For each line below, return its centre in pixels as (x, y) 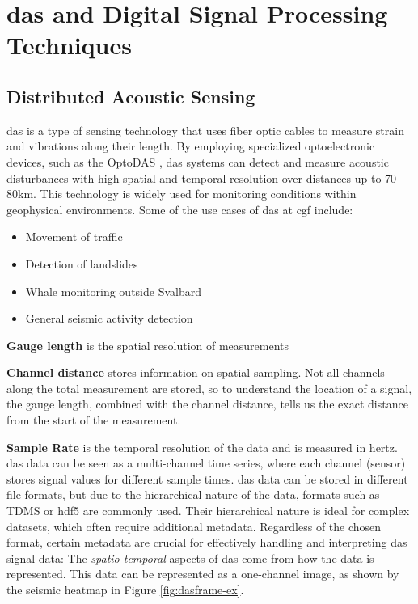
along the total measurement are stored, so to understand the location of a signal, (209, 388)
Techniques (69, 45)
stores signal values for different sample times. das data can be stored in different (207, 478)
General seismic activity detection (109, 318)
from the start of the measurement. (94, 420)
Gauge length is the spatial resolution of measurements (148, 345)
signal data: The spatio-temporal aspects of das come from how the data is (190, 558)
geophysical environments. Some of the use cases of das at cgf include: (180, 209)
